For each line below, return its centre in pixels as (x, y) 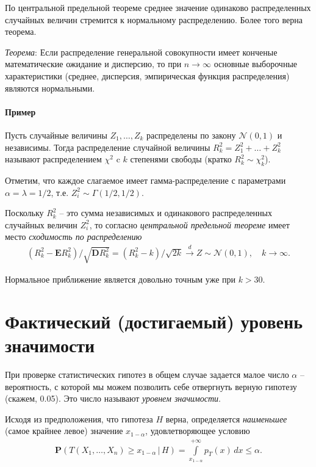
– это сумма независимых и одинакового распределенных (166, 213)
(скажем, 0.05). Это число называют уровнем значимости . (113, 398)
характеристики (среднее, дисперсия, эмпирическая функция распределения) (147, 75)
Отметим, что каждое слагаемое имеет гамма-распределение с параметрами (145, 180)
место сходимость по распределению (74, 237)
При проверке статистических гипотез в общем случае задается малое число (147, 374)
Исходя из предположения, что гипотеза (79, 418)
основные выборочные (256, 64)
